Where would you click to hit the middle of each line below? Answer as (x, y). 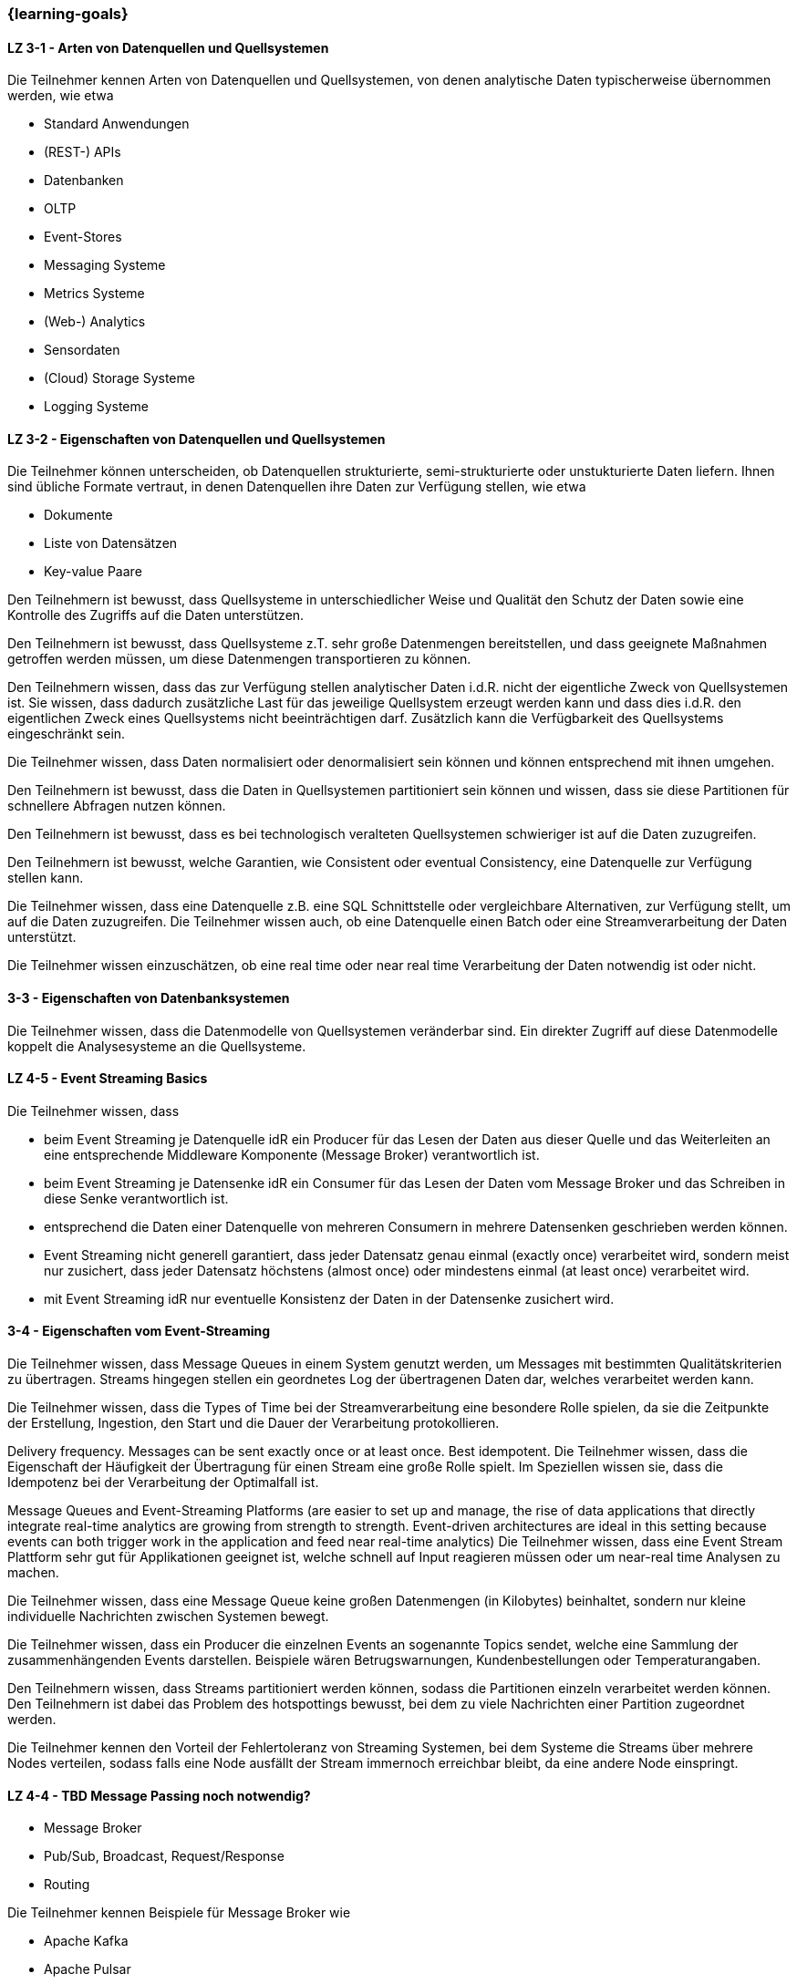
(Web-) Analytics (95, 322)
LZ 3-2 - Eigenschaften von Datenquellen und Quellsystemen (197, 439)
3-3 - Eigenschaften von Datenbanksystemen (149, 998)
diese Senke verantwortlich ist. (136, 1198)
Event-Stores (83, 237)
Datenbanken (84, 181)
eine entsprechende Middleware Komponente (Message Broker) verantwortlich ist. (292, 1154)
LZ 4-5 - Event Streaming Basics (108, 1079)
